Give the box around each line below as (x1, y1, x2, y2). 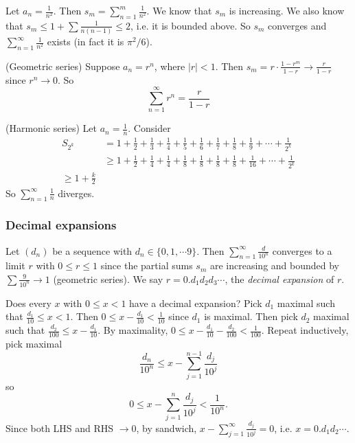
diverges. (58, 185, 95, 200)
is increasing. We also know (229, 3, 345, 17)
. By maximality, (98, 323, 168, 337)
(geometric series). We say (53, 271, 163, 286)
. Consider (128, 121, 171, 135)
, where (154, 58, 185, 73)
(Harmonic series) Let (5, 121, 98, 135)
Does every (5, 295, 51, 310)
